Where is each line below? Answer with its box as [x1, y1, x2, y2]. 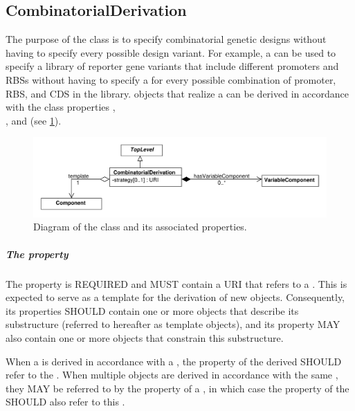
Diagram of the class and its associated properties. [33, 219, 247, 234]
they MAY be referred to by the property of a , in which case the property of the [6, 381, 349, 395]
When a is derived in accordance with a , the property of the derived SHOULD [6, 354, 342, 368]
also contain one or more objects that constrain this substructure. [6, 331, 284, 345]
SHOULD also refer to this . [6, 394, 125, 409]
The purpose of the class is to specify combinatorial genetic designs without [6, 32, 327, 46]
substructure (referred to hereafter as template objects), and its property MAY [6, 317, 340, 331]
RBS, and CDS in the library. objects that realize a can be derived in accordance [6, 86, 349, 100]
